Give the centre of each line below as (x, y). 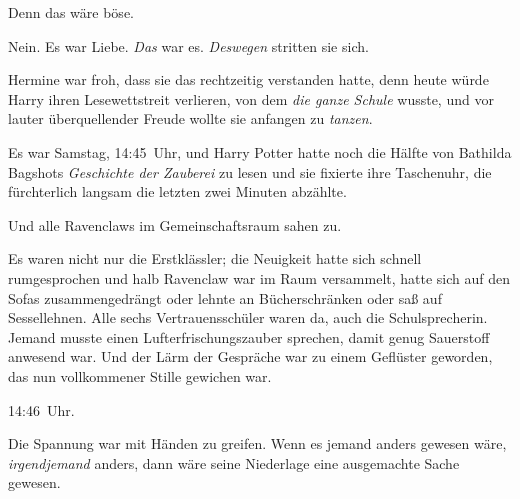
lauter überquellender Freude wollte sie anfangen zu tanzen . (190, 118)
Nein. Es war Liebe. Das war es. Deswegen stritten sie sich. (188, 45)
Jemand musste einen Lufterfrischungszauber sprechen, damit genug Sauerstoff (249, 336)
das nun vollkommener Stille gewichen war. (140, 375)
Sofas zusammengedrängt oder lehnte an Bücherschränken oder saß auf (225, 297)
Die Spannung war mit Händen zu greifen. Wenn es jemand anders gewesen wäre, (257, 443)
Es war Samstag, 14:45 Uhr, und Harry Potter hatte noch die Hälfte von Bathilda (260, 151)
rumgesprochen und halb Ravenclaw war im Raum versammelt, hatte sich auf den (259, 277)
